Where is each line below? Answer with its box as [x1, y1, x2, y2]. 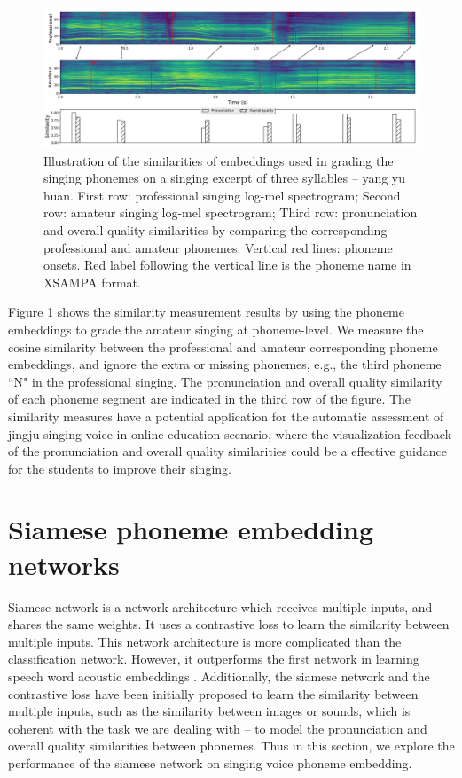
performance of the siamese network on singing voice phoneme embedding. [8, 753, 412, 772]
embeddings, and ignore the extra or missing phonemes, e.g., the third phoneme [8, 355, 442, 373]
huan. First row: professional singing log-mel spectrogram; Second [43, 185, 401, 204]
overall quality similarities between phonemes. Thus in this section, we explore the [8, 736, 455, 755]
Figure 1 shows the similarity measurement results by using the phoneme [8, 303, 404, 321]
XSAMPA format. [43, 272, 141, 291]
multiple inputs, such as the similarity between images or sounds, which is [8, 702, 411, 720]
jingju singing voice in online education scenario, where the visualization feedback [8, 424, 452, 443]
